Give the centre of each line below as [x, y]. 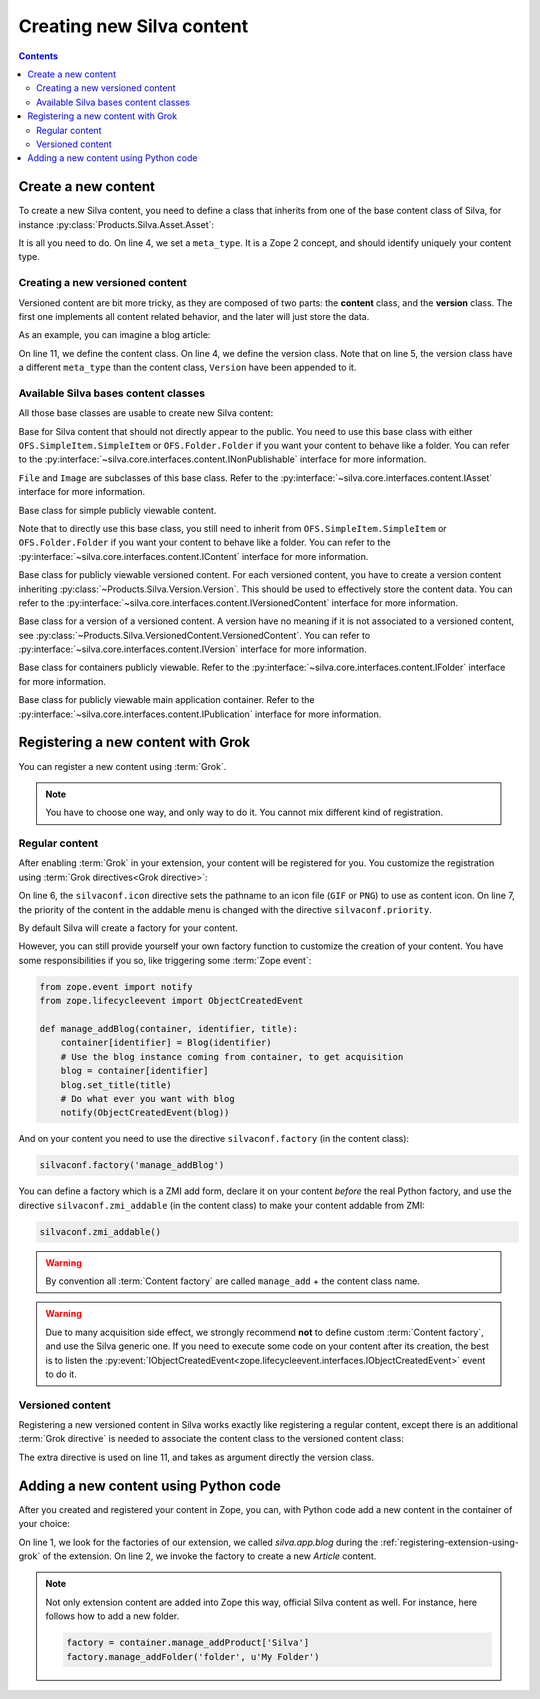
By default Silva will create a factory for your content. [128, 928]
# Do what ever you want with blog [147, 1098]
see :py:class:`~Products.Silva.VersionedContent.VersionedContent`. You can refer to [194, 635]
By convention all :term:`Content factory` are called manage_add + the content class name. [232, 1281]
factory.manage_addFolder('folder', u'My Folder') [193, 1656]
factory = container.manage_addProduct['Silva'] [188, 1643]
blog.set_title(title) [116, 1084]
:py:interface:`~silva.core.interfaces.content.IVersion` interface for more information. [192, 649]
